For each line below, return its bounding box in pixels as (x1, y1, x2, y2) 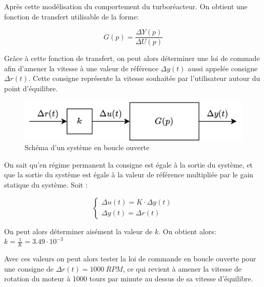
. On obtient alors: (158, 225, 216, 236)
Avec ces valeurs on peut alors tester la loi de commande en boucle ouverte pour (4, 253, 256, 264)
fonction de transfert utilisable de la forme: (4, 11, 139, 22)
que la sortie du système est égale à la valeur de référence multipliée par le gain (4, 169, 254, 180)
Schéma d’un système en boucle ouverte (25, 142, 150, 153)
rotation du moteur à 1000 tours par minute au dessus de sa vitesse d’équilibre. (4, 273, 253, 284)
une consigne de (4, 263, 54, 274)
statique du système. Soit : (4, 179, 88, 190)
